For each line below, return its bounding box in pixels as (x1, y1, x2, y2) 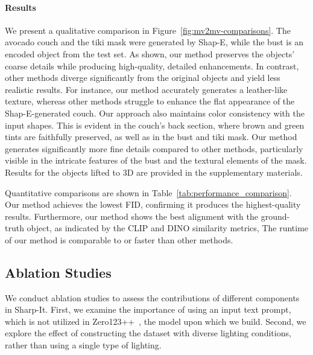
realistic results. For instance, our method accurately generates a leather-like (5, 83, 288, 95)
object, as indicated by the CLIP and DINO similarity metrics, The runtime (27, 222, 309, 234)
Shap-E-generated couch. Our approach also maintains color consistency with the (5, 106, 305, 119)
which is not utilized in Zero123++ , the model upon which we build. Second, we (5, 315, 306, 327)
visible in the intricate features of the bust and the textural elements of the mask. (5, 154, 307, 167)
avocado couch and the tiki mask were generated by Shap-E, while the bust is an (5, 36, 304, 48)
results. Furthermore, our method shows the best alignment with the (5, 209, 258, 222)
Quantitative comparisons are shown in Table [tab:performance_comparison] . (5, 186, 292, 199)
